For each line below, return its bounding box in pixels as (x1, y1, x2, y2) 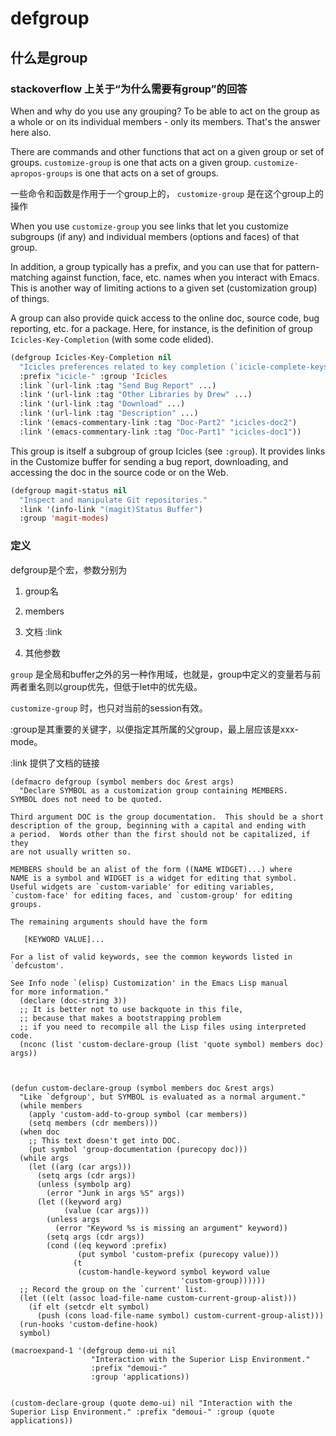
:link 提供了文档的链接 (10, 757, 100, 769)
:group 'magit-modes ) (19, 513, 110, 524)
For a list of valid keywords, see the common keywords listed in (10, 952, 293, 962)
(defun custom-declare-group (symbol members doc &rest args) (10, 1083, 275, 1093)
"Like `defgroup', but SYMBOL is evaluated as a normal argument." (19, 1092, 307, 1102)
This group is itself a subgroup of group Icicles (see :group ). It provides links (10, 445, 326, 457)
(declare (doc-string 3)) (19, 995, 128, 1006)
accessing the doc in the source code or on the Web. (10, 466, 229, 478)
